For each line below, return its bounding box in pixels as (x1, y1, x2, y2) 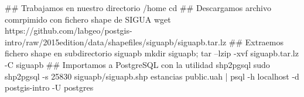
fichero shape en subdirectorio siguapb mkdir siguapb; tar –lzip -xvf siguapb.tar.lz (5, 47, 299, 59)
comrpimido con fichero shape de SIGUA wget (5, 13, 171, 25)
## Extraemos (228, 35, 284, 48)
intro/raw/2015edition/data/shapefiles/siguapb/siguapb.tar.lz (5, 35, 227, 48)
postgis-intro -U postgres (5, 81, 94, 94)
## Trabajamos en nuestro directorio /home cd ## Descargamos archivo (5, 2, 271, 13)
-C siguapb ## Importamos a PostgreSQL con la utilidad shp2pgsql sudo (5, 58, 270, 70)
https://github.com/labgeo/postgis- (5, 24, 132, 37)
